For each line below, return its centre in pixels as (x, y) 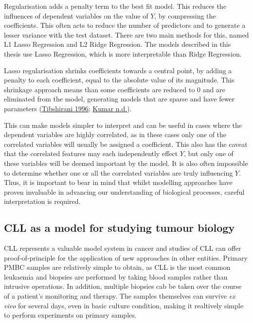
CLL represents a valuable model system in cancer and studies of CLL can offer (123, 248)
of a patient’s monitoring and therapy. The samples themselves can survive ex (120, 296)
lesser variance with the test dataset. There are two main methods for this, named (126, 34)
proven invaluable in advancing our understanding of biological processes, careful (124, 192)
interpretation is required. (42, 201)
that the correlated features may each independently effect (91, 153)
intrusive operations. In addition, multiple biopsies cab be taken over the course (123, 286)
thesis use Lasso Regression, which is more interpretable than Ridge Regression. (123, 53)
